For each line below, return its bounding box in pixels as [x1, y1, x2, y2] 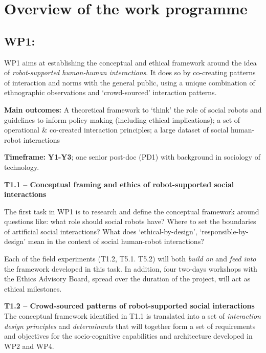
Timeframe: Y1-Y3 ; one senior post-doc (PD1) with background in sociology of [4, 151, 260, 162]
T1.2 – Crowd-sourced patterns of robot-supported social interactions [4, 300, 255, 311]
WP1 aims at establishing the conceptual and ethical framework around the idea [4, 57, 257, 68]
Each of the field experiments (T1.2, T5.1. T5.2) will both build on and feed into [4, 253, 256, 264]
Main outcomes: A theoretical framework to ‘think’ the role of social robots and [4, 104, 262, 115]
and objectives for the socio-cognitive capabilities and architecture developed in [4, 330, 253, 341]
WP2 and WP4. [4, 340, 54, 351]
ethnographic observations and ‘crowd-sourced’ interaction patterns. [4, 87, 217, 98]
